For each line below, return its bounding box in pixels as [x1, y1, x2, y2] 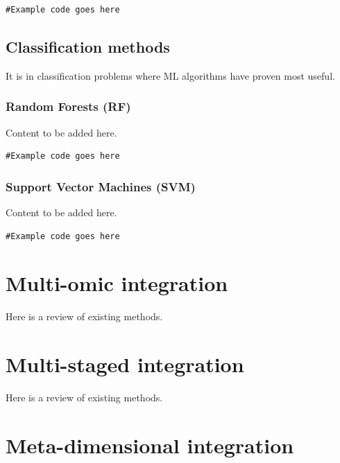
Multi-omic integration [6, 269, 228, 297]
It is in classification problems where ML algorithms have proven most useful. [6, 68, 335, 82]
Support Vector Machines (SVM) [6, 177, 196, 195]
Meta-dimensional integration [6, 430, 294, 459]
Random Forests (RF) [6, 98, 131, 115]
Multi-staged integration [6, 350, 244, 378]
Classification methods [6, 35, 170, 57]
